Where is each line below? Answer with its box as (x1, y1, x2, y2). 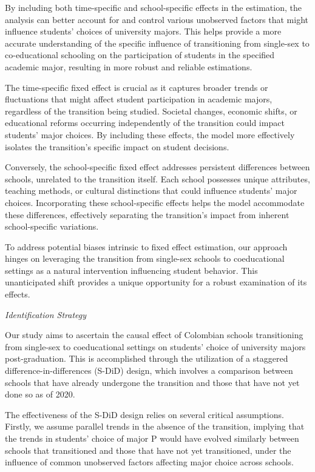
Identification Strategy (5, 308, 87, 321)
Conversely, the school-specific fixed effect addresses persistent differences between (5, 161, 310, 173)
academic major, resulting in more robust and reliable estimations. (5, 60, 252, 73)
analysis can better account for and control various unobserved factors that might (5, 13, 308, 25)
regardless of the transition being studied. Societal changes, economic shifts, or (5, 104, 297, 117)
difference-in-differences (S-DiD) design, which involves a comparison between (5, 364, 293, 377)
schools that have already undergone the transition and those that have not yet (5, 376, 300, 388)
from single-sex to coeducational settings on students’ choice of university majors (5, 340, 306, 353)
